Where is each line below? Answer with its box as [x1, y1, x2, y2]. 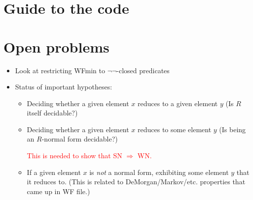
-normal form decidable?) [41, 134, 118, 144]
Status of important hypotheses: [15, 82, 112, 92]
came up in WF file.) [27, 186, 90, 196]
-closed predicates [116, 65, 170, 75]
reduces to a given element [138, 98, 218, 108]
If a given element [27, 167, 81, 177]
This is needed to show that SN [27, 150, 122, 161]
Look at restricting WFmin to [15, 65, 105, 75]
